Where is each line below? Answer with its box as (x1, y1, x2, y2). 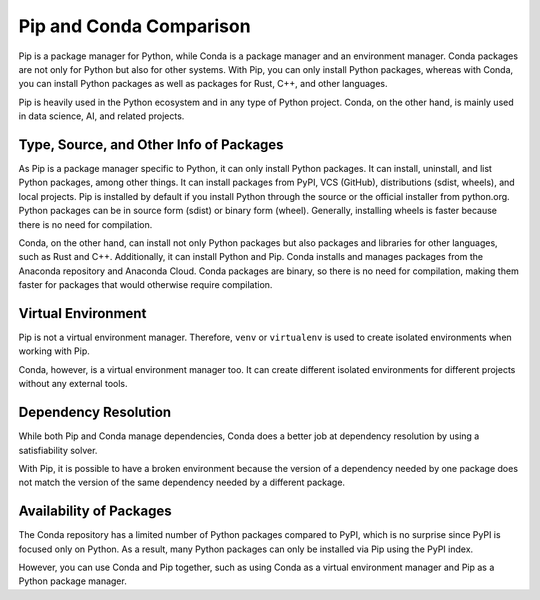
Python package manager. (18, 575, 127, 587)
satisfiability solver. (18, 444, 98, 456)
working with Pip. (18, 345, 90, 357)
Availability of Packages (18, 503, 172, 520)
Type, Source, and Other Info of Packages (18, 136, 284, 153)
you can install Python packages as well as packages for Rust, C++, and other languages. (18, 78, 389, 90)
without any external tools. (18, 378, 128, 390)
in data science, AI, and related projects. (18, 110, 185, 122)
